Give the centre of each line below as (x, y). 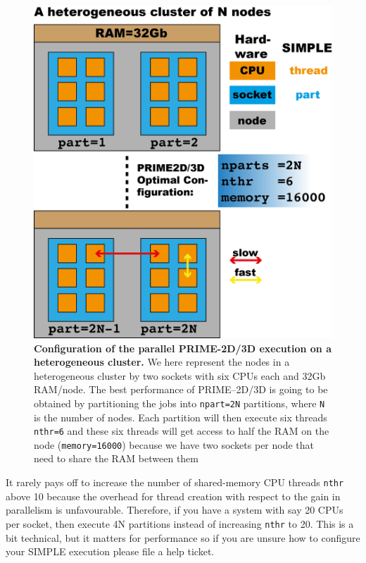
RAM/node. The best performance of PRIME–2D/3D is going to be (181, 389)
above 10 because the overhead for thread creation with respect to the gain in (173, 496)
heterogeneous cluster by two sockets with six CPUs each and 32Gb (180, 375)
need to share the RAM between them (116, 458)
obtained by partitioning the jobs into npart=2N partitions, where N (179, 403)
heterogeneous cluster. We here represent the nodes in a (162, 362)
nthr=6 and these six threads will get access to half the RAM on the (182, 431)
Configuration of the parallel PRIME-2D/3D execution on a (183, 348)
